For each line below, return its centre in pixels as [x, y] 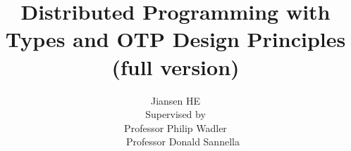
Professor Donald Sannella [183, 142]
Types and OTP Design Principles [175, 39]
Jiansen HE [175, 100]
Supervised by [175, 114]
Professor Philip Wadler [175, 127]
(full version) [175, 66]
